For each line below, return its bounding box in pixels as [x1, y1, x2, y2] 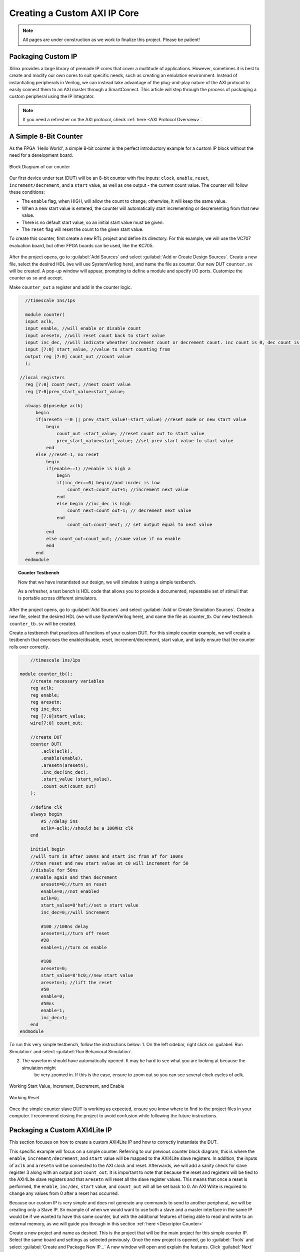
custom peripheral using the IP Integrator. [9, 93, 95, 100]
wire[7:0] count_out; [30, 720, 83, 726]
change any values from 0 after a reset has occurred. [9, 1190, 119, 1196]
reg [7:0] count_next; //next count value [25, 382, 131, 388]
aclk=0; [40, 895, 60, 901]
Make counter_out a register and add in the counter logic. [9, 284, 132, 290]
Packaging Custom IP [9, 52, 77, 61]
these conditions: [9, 189, 45, 195]
